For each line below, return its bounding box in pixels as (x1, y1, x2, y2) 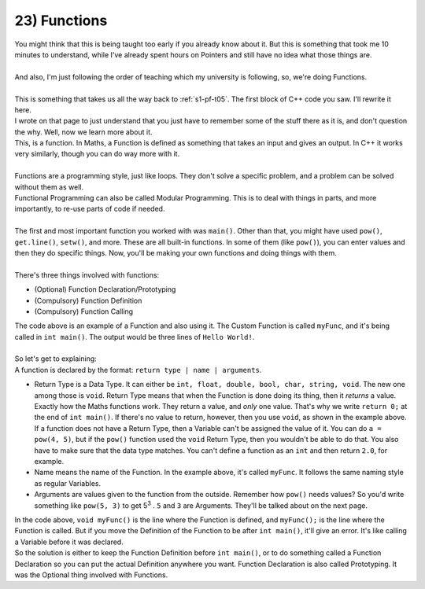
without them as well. (14, 182, 84, 192)
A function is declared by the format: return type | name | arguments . (14, 365, 262, 374)
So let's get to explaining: (14, 354, 98, 363)
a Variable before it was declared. (14, 537, 124, 547)
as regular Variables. (34, 478, 102, 488)
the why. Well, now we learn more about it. (14, 127, 153, 137)
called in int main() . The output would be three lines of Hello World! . (14, 332, 255, 341)
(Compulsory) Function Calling (34, 307, 134, 316)
